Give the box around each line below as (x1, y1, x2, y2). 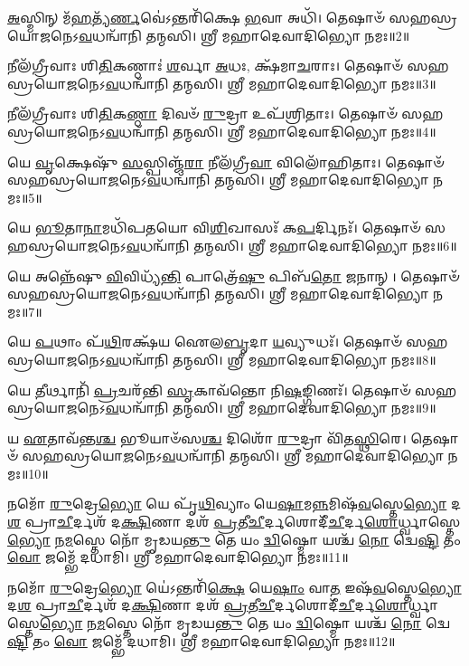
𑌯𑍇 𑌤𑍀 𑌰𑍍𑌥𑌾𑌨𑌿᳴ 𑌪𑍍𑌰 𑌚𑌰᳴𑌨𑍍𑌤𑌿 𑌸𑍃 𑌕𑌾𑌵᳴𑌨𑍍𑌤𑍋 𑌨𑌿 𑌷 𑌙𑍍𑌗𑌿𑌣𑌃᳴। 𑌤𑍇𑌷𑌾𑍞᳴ (7, 380, 411, 399)
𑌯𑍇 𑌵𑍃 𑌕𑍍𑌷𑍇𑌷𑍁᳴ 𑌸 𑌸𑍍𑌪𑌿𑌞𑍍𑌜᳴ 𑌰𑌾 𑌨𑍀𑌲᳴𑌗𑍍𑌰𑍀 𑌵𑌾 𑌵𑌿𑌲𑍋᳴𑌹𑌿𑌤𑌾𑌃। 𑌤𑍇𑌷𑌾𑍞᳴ (7, 152, 445, 171)
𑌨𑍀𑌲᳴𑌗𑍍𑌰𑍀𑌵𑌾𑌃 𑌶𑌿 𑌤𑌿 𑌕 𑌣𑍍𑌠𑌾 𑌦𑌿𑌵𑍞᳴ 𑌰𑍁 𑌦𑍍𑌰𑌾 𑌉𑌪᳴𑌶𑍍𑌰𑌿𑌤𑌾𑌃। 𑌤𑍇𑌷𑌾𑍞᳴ (7, 104, 398, 123)
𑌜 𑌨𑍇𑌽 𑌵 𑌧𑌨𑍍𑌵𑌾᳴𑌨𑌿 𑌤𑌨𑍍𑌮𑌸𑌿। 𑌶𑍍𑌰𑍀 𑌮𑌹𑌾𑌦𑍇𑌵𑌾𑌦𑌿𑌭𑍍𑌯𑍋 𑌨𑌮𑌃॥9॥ (66, 398, 436, 417)
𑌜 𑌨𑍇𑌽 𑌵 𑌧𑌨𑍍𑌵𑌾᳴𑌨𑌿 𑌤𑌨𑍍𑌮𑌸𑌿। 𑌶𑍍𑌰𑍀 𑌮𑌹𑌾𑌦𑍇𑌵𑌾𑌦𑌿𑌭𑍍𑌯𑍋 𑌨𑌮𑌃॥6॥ (87, 235, 457, 254)
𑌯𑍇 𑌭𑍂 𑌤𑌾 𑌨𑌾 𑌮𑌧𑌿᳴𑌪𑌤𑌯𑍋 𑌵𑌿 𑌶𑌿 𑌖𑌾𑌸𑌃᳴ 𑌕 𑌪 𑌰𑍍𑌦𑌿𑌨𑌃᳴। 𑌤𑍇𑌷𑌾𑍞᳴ (7, 218, 421, 237)
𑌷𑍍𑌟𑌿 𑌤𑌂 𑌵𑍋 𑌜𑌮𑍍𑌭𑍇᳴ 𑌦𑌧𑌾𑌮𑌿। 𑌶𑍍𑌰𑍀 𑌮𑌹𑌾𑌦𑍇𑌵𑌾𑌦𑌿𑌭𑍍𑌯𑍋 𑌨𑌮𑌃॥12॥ (7, 631, 396, 650)
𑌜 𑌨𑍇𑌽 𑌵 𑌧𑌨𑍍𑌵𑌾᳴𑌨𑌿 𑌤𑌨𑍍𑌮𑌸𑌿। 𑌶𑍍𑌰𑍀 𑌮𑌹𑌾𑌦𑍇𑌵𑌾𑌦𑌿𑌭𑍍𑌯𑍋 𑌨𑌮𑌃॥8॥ (66, 349, 436, 368)
